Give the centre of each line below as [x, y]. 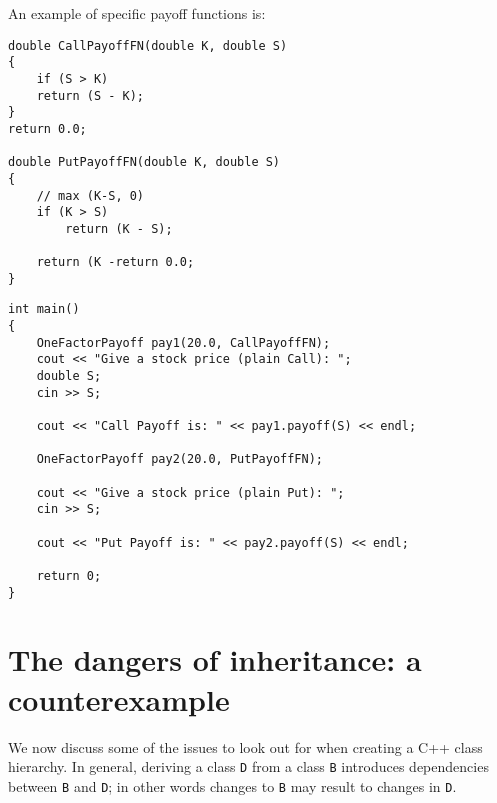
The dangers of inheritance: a [215, 659]
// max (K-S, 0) [90, 195]
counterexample [119, 698]
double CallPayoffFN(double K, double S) [148, 45]
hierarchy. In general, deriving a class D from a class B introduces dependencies [248, 766]
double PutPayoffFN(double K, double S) [144, 162]
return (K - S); [119, 228]
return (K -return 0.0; [115, 262]
